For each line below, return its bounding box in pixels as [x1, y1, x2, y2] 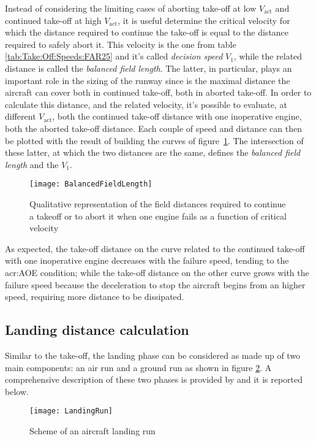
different [5, 110, 36, 123]
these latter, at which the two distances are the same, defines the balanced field [5, 146, 301, 159]
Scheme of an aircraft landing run [29, 424, 156, 437]
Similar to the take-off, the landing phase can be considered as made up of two [5, 348, 301, 361]
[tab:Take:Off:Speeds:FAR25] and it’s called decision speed [5, 50, 223, 63]
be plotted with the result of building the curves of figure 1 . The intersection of [5, 134, 304, 147]
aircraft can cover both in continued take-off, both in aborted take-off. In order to [5, 86, 312, 99]
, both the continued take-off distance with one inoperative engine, [52, 110, 302, 123]
